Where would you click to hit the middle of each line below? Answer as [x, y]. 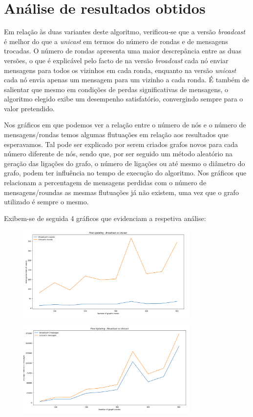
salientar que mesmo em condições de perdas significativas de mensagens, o [116, 89]
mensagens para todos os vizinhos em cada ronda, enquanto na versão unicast [120, 70]
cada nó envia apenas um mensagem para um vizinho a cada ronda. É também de [127, 80]
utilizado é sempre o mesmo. [46, 202]
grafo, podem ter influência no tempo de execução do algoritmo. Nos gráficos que [125, 173]
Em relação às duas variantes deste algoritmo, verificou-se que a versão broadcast [125, 32]
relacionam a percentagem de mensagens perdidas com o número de [105, 183]
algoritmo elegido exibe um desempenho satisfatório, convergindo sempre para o [124, 99]
